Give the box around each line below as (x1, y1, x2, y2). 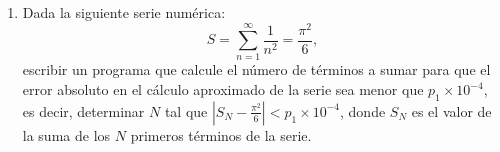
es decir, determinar (22, 100, 145, 121)
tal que (164, 100, 208, 121)
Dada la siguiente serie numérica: (22, 2, 226, 22)
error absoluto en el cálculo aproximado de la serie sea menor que (22, 79, 424, 100)
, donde (340, 100, 386, 121)
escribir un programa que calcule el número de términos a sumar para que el (22, 59, 491, 80)
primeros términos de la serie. (130, 124, 312, 145)
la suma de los (22, 124, 111, 145)
